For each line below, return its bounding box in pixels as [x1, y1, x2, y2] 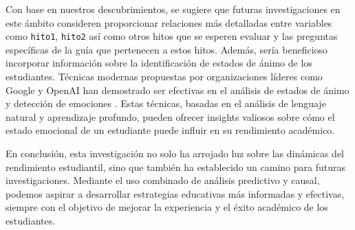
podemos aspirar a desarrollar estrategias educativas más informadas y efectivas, [6, 186, 345, 200]
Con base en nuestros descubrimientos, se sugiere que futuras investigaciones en [6, 2, 341, 16]
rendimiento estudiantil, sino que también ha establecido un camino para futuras [6, 159, 345, 174]
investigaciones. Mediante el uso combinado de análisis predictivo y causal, [6, 173, 320, 187]
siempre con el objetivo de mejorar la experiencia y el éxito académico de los [6, 200, 328, 214]
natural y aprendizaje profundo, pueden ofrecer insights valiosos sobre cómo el [6, 109, 335, 124]
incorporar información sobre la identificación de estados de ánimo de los [6, 56, 312, 70]
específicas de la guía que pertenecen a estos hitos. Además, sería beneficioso [6, 42, 328, 56]
